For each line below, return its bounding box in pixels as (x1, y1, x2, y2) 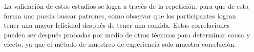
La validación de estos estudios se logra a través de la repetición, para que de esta (4, 1, 249, 11)
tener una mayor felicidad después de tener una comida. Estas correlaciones (4, 20, 230, 30)
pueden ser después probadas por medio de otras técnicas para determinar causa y (4, 29, 251, 39)
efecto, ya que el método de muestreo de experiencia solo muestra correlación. (4, 39, 236, 49)
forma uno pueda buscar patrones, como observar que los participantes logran (4, 10, 236, 20)
